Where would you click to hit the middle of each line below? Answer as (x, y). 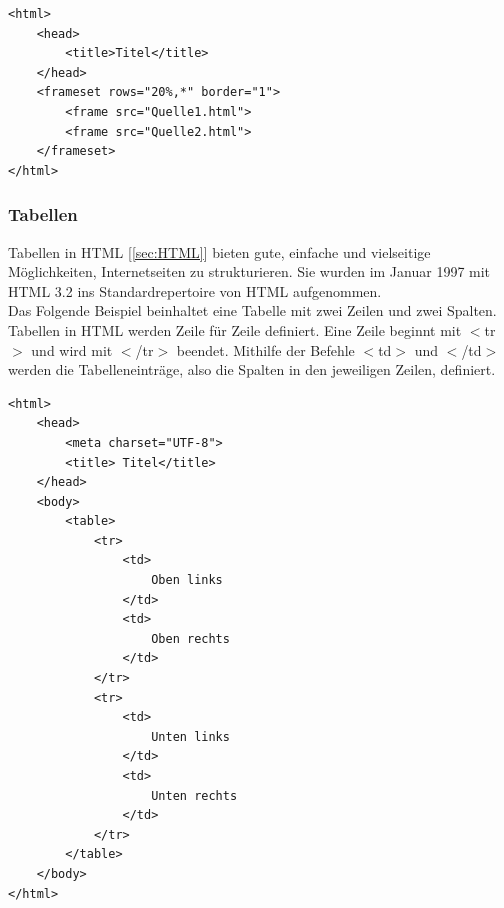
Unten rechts (194, 795)
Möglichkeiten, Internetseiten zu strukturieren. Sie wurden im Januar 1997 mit (249, 271)
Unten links (190, 736)
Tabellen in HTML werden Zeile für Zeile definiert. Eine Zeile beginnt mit (235, 329)
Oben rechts (190, 638)
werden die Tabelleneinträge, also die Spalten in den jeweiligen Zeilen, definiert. (252, 369)
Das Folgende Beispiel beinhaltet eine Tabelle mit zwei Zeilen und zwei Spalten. (252, 310)
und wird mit (72, 349)
